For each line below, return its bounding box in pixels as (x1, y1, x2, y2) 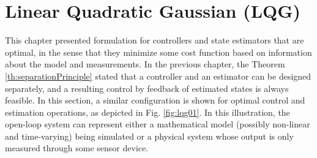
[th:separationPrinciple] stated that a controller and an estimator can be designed (5, 69, 311, 82)
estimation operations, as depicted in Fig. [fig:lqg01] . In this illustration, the (5, 105, 290, 118)
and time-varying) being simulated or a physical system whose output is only (5, 129, 294, 142)
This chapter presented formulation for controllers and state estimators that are (5, 34, 304, 47)
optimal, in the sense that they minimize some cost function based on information (5, 45, 312, 58)
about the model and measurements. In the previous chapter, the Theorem (5, 58, 285, 70)
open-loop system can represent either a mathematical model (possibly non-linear (5, 118, 310, 130)
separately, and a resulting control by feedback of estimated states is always (5, 81, 289, 94)
